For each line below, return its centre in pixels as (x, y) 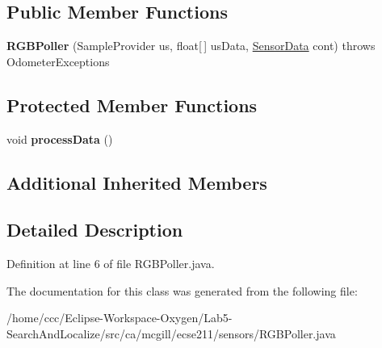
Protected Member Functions (132, 105)
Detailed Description (95, 230)
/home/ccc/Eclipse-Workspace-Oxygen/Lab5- (120, 318)
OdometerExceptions (58, 61)
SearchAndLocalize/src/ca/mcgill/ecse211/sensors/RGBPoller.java (171, 333)
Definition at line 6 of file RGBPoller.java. (111, 264)
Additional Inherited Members (137, 182)
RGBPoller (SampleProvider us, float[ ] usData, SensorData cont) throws (191, 46)
